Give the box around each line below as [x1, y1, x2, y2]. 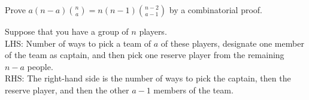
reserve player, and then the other [5, 83, 129, 96]
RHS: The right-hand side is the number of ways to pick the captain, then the [5, 72, 291, 84]
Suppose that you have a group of [5, 25, 129, 37]
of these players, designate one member [160, 37, 304, 49]
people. [27, 60, 53, 72]
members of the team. [153, 83, 234, 96]
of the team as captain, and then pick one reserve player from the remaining [5, 49, 284, 61]
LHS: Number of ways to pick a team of [5, 37, 152, 49]
